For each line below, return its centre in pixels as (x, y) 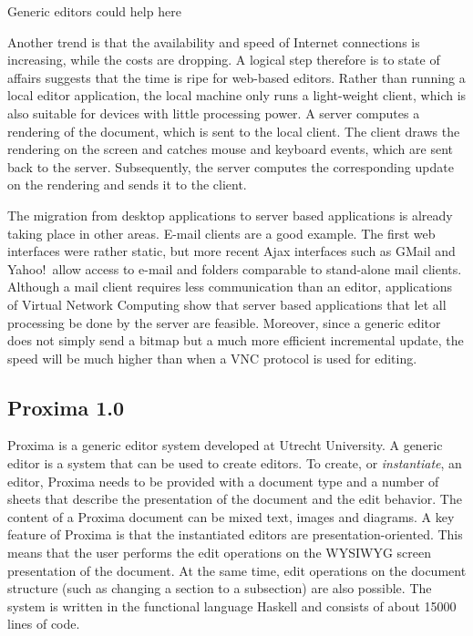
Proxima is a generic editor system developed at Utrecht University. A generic (225, 445)
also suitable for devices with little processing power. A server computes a (214, 113)
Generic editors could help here (94, 11)
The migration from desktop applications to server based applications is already (230, 215)
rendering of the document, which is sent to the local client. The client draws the (234, 131)
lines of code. (44, 624)
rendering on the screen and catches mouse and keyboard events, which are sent (230, 149)
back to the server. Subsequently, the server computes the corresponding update (231, 166)
